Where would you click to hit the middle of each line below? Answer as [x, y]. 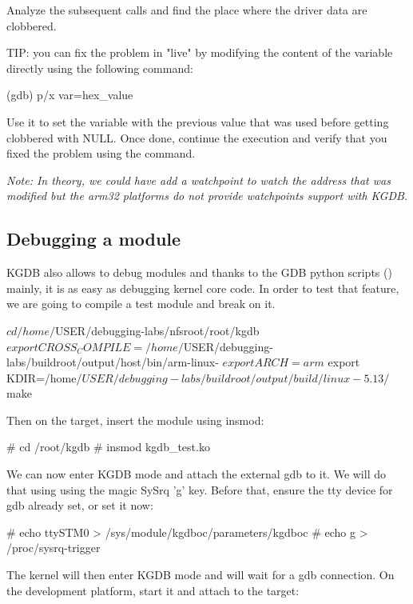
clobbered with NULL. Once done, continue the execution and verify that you [197, 137]
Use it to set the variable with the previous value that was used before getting [198, 121]
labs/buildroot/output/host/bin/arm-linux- [113, 362]
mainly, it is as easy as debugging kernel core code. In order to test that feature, [203, 288]
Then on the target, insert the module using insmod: [135, 420]
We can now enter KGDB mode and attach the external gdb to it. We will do [196, 474]
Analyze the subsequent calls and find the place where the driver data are [187, 10]
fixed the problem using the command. [101, 153]
